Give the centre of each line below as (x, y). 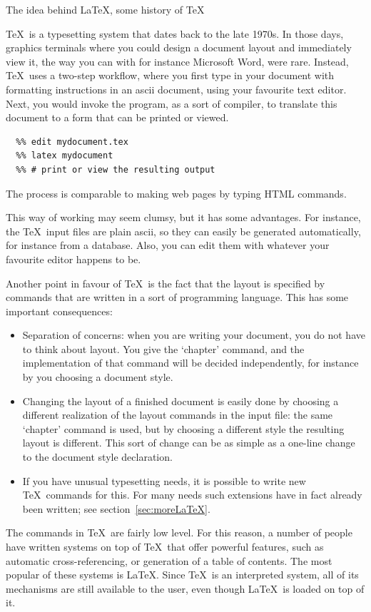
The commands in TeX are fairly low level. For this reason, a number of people (179, 532)
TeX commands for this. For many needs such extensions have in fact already (192, 495)
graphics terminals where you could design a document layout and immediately (179, 47)
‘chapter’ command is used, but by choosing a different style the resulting (183, 428)
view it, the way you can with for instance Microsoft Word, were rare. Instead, (177, 61)
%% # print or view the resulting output (116, 169)
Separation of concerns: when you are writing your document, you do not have (194, 335)
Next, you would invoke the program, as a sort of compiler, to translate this (172, 103)
